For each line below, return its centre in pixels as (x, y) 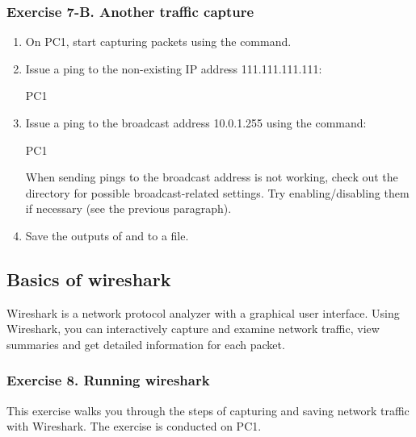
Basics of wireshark (89, 279)
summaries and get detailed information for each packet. (146, 344)
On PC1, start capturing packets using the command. (158, 42)
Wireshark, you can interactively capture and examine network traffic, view (193, 329)
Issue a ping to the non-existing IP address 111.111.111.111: (174, 68)
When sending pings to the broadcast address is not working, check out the (212, 177)
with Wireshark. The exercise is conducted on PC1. (134, 426)
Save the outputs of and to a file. (107, 235)
